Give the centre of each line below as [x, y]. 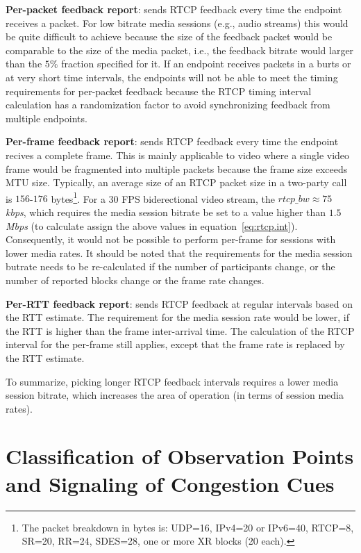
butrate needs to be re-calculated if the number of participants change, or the [170, 266]
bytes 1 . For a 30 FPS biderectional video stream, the [163, 197]
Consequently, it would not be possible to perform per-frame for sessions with [171, 239]
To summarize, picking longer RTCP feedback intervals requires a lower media [172, 381]
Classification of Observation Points [180, 456]
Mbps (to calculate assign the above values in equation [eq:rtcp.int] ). [152, 225]
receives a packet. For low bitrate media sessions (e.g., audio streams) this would [177, 23]
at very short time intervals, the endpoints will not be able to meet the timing [172, 77]
